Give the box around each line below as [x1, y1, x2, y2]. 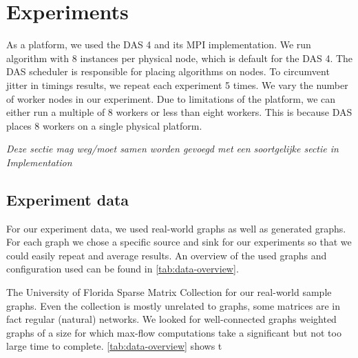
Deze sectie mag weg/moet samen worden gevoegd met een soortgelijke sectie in [6, 141, 339, 156]
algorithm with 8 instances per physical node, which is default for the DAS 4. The [6, 50, 353, 65]
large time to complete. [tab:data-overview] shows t [6, 339, 222, 353]
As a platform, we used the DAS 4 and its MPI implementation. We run [6, 37, 311, 52]
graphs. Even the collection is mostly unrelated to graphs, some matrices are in [6, 298, 340, 312]
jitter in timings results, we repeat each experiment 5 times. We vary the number [6, 77, 348, 92]
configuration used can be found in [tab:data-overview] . [6, 261, 239, 276]
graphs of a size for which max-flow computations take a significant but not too [6, 325, 341, 339]
